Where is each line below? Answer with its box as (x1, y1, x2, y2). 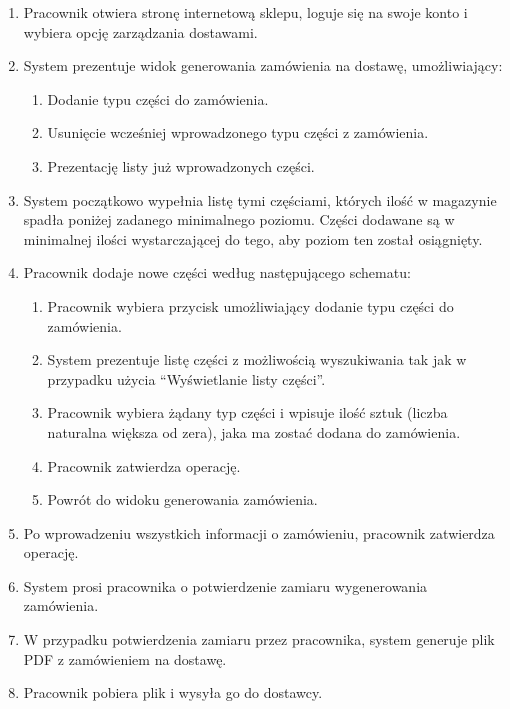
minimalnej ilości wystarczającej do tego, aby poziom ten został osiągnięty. (23, 228, 483, 249)
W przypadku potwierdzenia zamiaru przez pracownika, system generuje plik (23, 629, 495, 650)
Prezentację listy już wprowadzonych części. (47, 155, 315, 176)
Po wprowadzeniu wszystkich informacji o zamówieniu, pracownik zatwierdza (23, 522, 495, 543)
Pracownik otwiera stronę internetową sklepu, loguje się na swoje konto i (23, 2, 468, 22)
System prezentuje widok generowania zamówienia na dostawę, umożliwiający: (23, 55, 503, 76)
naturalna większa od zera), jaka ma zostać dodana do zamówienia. (47, 421, 461, 442)
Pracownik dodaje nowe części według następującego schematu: (23, 262, 411, 283)
